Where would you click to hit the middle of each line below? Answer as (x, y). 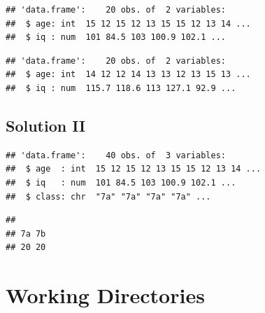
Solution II (46, 125)
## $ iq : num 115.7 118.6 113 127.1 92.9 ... (121, 88)
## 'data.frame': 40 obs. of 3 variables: (116, 155)
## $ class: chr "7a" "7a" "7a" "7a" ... (108, 196)
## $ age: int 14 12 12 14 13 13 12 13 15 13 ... (128, 75)
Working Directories (105, 295)
